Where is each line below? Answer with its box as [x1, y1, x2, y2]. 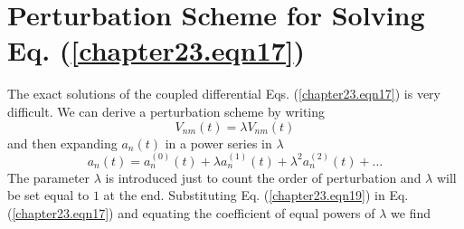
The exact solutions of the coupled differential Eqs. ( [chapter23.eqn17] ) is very [7, 84, 440, 103]
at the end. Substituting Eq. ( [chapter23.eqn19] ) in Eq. [103, 186, 409, 205]
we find [391, 204, 431, 223]
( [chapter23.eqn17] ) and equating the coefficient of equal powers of [7, 204, 375, 223]
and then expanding [7, 133, 118, 152]
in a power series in [165, 133, 272, 152]
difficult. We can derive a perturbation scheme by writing [7, 101, 326, 120]
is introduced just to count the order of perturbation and [105, 167, 421, 186]
